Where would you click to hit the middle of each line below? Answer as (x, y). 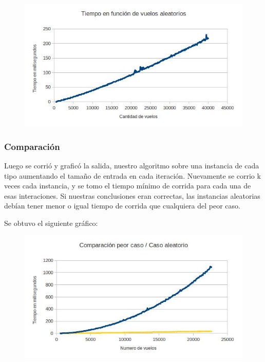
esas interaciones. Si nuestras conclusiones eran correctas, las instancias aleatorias (132, 195)
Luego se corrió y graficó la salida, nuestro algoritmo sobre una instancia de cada (132, 166)
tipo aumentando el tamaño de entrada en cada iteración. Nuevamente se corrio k (132, 175)
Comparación (32, 146)
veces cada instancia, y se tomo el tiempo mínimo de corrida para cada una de (128, 186)
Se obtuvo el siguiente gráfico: (51, 223)
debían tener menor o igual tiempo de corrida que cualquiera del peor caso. (122, 206)
